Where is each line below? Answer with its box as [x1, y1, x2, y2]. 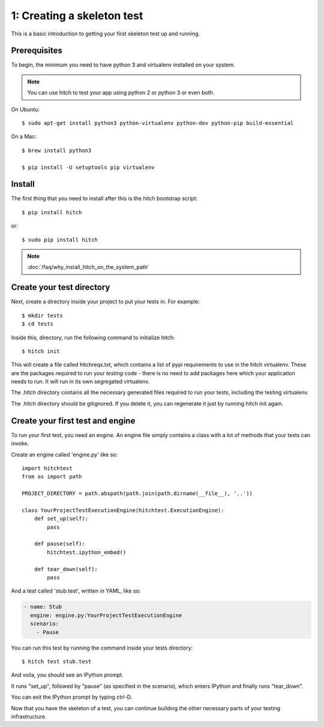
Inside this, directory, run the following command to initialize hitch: [11, 334, 175, 341]
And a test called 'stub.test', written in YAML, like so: [11, 587, 141, 594]
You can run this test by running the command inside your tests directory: [11, 644, 193, 651]
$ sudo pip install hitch [22, 236, 98, 243]
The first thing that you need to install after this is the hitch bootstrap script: [11, 195, 198, 202]
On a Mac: [11, 133, 37, 140]
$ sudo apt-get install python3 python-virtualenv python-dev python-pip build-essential [22, 120, 294, 127]
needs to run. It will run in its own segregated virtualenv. [11, 378, 150, 385]
